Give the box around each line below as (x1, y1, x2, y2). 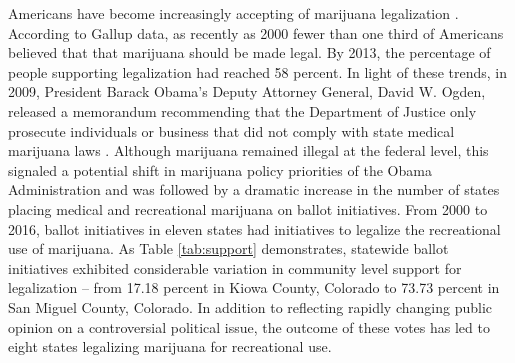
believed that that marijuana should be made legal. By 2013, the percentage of (8, 42, 491, 63)
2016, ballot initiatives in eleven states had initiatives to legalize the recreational (8, 218, 501, 239)
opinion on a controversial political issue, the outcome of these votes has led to (8, 316, 490, 337)
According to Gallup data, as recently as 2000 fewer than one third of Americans (8, 22, 504, 43)
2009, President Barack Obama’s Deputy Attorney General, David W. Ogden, (8, 81, 486, 102)
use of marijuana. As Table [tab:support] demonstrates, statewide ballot (8, 238, 449, 259)
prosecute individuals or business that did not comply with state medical (8, 120, 455, 141)
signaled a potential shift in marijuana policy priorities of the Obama (8, 159, 432, 180)
